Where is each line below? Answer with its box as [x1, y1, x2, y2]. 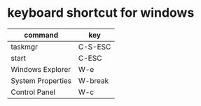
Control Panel [11, 87, 56, 97]
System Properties [11, 75, 72, 85]
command [24, 30, 59, 40]
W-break [78, 75, 109, 85]
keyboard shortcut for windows [7, 5, 195, 21]
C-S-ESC [78, 42, 111, 52]
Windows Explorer [11, 64, 71, 74]
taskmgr [11, 42, 39, 52]
